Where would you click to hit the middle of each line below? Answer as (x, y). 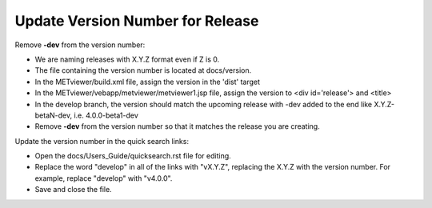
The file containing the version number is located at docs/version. (143, 70)
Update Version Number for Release (137, 21)
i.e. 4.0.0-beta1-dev (106, 115)
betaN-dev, (53, 115)
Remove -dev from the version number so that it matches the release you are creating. (177, 126)
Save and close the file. (73, 190)
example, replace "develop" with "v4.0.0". (104, 178)
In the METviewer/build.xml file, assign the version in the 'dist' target (147, 82)
